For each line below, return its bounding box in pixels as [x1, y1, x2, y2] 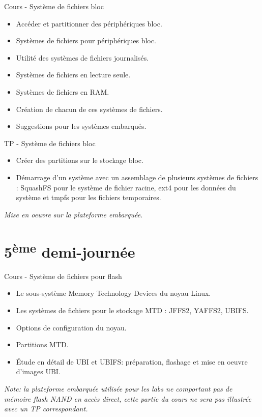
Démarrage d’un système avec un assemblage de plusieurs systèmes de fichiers [16, 172, 258, 182]
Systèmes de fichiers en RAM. [16, 86, 109, 97]
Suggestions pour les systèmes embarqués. [16, 121, 147, 131]
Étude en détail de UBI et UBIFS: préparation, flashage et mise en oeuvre [16, 356, 248, 367]
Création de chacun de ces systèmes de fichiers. [16, 103, 163, 114]
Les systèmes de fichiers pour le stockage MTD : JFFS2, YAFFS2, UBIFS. [16, 304, 249, 315]
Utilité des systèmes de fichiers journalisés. [16, 52, 149, 63]
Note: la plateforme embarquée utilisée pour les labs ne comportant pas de [4, 383, 232, 394]
